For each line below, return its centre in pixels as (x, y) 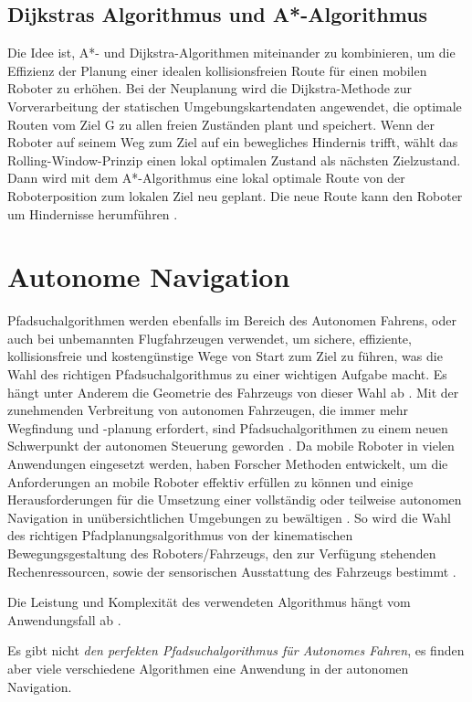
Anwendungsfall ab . (64, 619)
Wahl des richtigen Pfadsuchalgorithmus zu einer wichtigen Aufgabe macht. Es (227, 374)
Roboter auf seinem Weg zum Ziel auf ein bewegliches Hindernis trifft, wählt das (233, 142)
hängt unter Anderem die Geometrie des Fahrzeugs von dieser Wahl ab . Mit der (233, 392)
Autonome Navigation (149, 277)
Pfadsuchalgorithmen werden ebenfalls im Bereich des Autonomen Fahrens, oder (232, 320)
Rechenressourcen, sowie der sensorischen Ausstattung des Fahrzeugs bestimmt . (232, 571)
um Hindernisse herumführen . (93, 213)
